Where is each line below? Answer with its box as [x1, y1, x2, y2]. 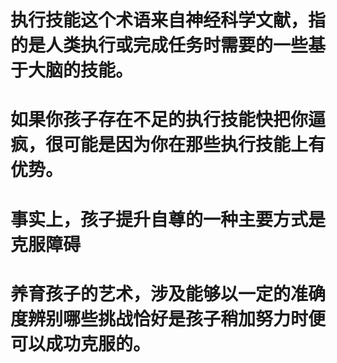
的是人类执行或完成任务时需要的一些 [10, 34, 309, 57]
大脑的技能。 [28, 59, 134, 82]
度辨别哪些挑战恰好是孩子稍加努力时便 [10, 307, 327, 330]
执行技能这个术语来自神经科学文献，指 [10, 9, 327, 32]
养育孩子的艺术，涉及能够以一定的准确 [10, 282, 327, 305]
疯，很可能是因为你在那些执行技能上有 [10, 134, 327, 156]
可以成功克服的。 [10, 332, 152, 355]
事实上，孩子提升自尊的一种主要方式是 [10, 208, 327, 231]
